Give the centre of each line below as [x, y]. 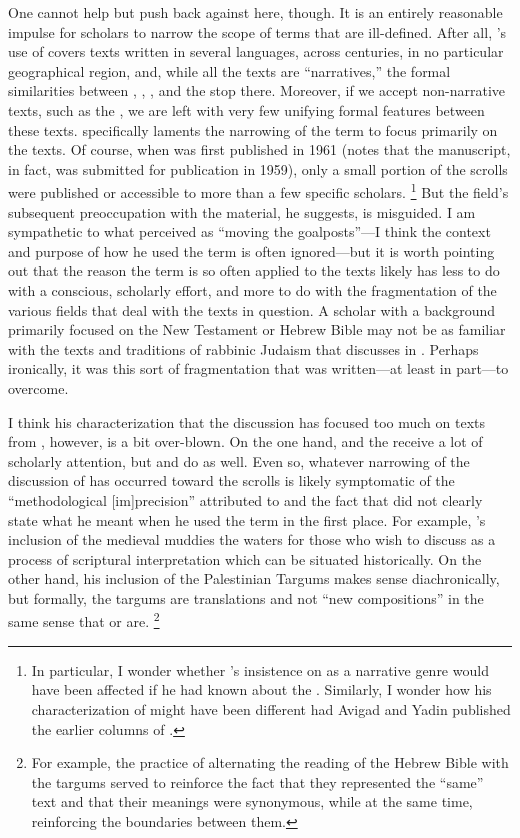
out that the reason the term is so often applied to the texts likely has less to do [254, 270]
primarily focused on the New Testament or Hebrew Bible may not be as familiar [257, 329]
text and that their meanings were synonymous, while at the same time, [252, 801]
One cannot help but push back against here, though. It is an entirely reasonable [255, 12]
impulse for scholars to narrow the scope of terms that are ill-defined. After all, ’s [257, 31]
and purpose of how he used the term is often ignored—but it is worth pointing [251, 250]
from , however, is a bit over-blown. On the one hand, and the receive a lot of [245, 441]
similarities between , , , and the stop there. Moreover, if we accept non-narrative [257, 90]
